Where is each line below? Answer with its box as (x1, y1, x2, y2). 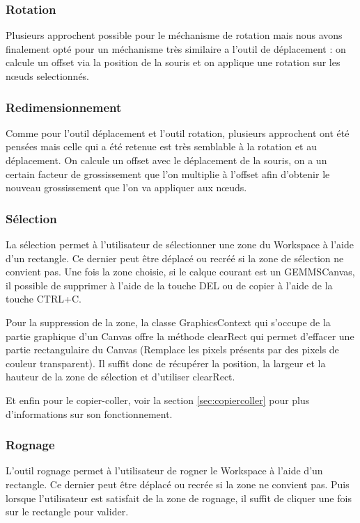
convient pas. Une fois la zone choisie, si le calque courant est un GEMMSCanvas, (6, 264, 355, 279)
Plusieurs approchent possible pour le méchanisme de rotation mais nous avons (6, 28, 343, 42)
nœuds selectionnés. (6, 69, 90, 83)
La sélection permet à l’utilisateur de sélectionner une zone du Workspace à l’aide (6, 237, 354, 251)
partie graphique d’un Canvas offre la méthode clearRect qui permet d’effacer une (6, 328, 354, 343)
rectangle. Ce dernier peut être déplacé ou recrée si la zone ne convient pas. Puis (6, 476, 350, 491)
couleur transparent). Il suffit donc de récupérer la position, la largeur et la (6, 355, 326, 370)
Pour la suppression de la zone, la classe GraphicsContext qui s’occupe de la (6, 314, 331, 329)
